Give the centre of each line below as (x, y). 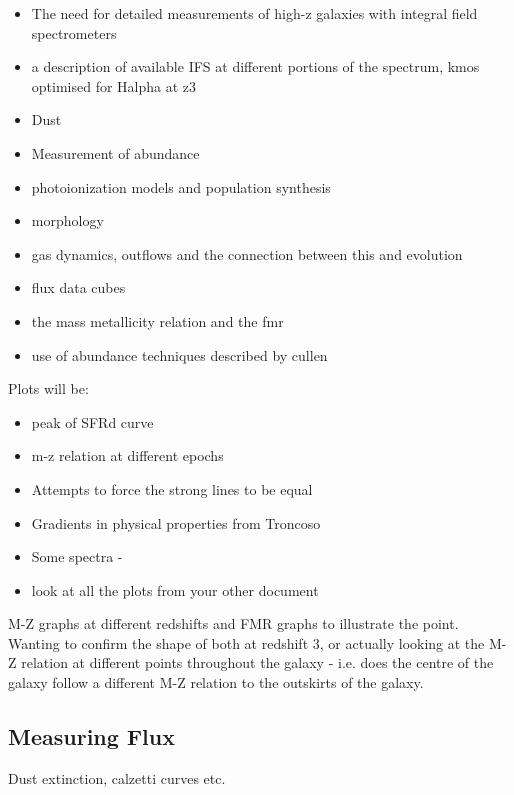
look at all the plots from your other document (175, 589)
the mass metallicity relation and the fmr (157, 320)
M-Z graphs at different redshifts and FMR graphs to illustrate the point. (233, 623)
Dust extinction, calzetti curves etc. (117, 777)
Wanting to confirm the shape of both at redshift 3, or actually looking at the (246, 642)
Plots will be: (48, 388)
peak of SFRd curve (92, 421)
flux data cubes (78, 287)
